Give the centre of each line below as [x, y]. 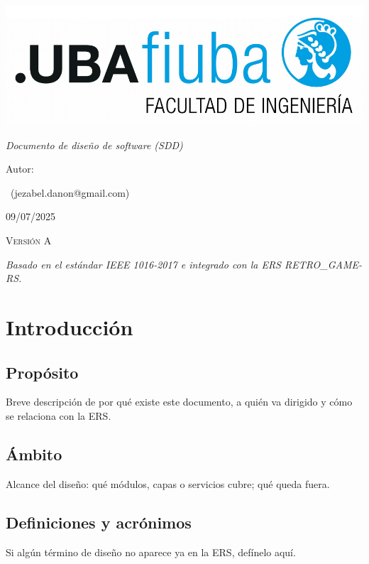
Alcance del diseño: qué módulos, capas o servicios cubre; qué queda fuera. [168, 483]
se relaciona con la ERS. [59, 415]
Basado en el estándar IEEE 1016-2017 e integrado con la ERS [143, 264]
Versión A [29, 240]
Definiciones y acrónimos [99, 522]
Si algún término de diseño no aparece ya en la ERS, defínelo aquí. [151, 552]
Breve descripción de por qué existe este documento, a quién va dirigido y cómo [179, 402]
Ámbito [34, 454]
